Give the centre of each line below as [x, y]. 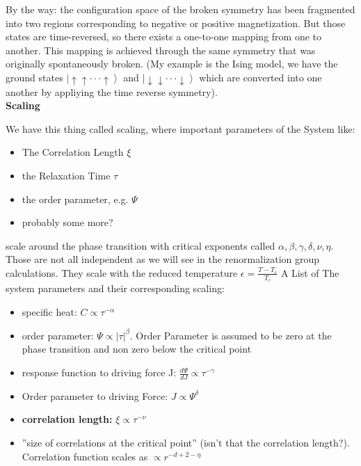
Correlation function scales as [85, 456]
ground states [34, 77]
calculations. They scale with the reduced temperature [122, 272]
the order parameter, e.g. [75, 199]
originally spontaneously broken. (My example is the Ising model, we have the [172, 64]
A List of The [310, 272]
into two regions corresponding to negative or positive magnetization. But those [176, 23]
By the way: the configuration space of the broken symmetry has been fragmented [180, 9]
